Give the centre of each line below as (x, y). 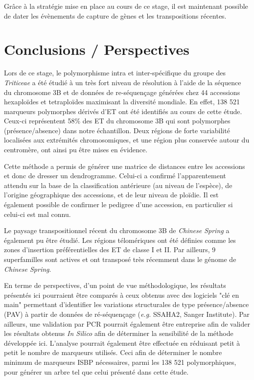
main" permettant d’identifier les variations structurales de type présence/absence (127, 304)
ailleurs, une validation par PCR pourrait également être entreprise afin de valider (127, 323)
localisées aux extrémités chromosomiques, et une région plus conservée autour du (127, 140)
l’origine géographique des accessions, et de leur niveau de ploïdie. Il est (111, 195)
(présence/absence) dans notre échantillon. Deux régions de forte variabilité (117, 130)
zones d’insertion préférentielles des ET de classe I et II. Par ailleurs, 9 (110, 249)
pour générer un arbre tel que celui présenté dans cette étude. (96, 371)
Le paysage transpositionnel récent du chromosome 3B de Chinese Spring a (117, 230)
